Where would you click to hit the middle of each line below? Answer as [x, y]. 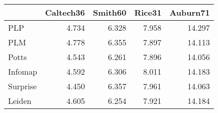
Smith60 [110, 12]
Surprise [23, 86]
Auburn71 [190, 12]
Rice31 [148, 12]
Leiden [20, 101]
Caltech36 [65, 12]
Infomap [23, 71]
